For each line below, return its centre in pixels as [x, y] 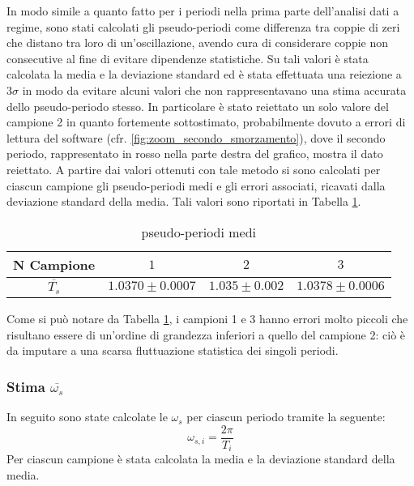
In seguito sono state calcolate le [87, 417]
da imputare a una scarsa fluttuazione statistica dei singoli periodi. [173, 350]
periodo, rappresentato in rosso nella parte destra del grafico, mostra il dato [195, 153]
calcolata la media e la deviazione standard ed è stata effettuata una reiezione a [204, 74]
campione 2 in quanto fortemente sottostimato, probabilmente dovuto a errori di [206, 122]
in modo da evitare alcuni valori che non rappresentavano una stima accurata [214, 90]
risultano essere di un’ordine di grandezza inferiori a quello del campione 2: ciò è [206, 334]
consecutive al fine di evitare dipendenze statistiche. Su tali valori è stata [188, 58]
